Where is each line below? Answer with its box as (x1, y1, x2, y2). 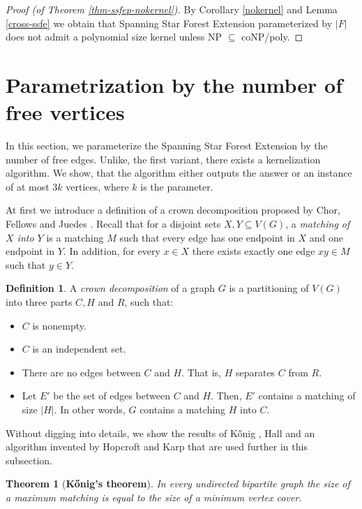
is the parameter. (140, 179, 213, 193)
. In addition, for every (63, 244, 160, 258)
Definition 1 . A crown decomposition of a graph (6, 281, 216, 295)
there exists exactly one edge (192, 244, 315, 258)
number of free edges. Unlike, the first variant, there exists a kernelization (6, 152, 321, 166)
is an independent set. (32, 341, 126, 356)
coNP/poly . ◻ (241, 29, 303, 44)
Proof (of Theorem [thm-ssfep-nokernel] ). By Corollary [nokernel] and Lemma (6, 2, 338, 16)
